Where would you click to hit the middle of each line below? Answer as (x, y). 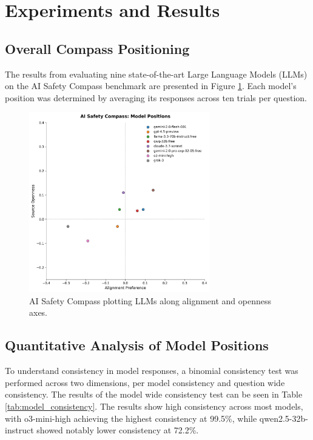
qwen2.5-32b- (284, 418)
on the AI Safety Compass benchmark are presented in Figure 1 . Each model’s (151, 86)
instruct (19, 430)
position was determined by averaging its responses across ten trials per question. (156, 97)
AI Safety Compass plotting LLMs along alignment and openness (150, 300)
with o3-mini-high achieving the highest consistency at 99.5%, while (131, 418)
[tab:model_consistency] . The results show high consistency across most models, (154, 406)
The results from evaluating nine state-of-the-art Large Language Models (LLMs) (156, 74)
